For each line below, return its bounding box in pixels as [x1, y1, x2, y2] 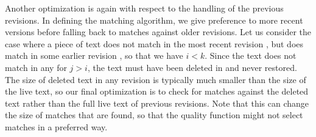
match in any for [5, 61, 67, 73]
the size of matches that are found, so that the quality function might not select [5, 109, 303, 121]
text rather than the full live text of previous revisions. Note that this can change [5, 96, 309, 109]
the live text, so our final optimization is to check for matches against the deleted [5, 85, 309, 98]
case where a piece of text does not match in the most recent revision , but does [5, 37, 304, 50]
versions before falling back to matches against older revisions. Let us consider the [5, 25, 312, 38]
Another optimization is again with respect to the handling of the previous [5, 2, 284, 14]
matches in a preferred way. [5, 120, 108, 133]
